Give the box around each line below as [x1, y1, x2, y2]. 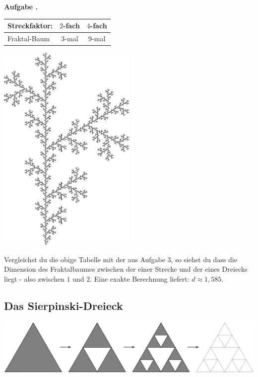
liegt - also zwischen [4, 273, 64, 284]
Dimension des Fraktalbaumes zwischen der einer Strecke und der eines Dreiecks [4, 264, 248, 274]
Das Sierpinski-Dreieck [4, 298, 123, 313]
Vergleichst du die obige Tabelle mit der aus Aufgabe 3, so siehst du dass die [4, 254, 237, 264]
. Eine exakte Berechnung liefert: [90, 273, 190, 284]
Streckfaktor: [7, 20, 53, 31]
